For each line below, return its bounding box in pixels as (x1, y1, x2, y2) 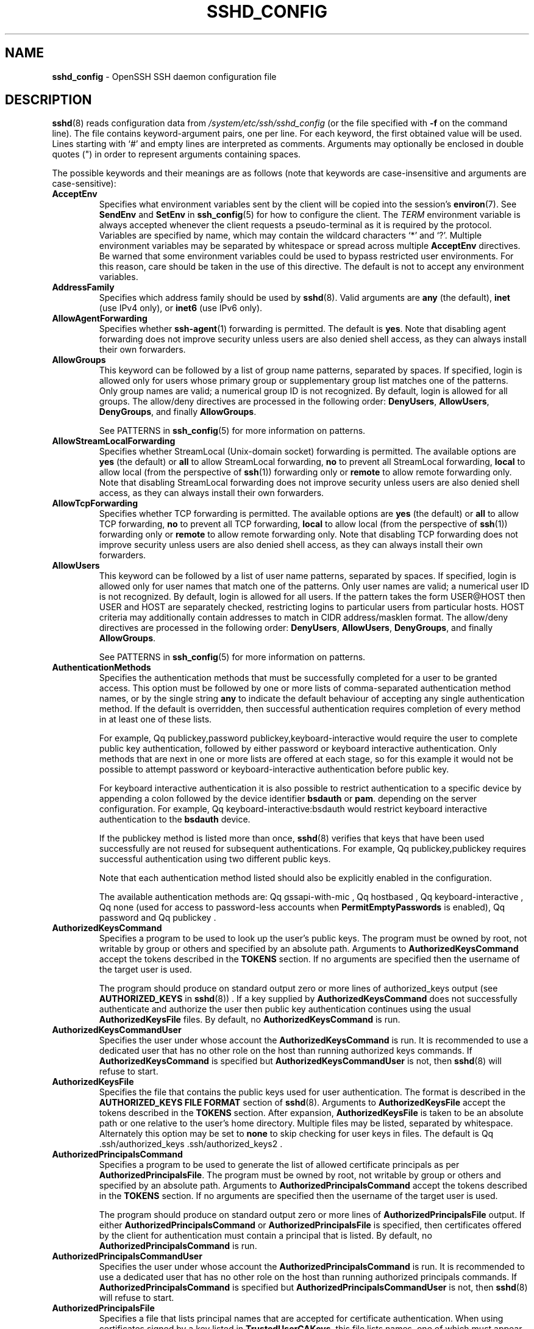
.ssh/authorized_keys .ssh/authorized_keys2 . (99, 1139, 283, 1150)
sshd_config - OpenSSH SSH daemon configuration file (52, 71, 277, 82)
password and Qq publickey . (99, 912, 216, 923)
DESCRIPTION (5, 92, 92, 108)
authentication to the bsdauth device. (99, 814, 251, 825)
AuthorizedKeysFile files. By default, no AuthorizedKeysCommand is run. (99, 1014, 400, 1025)
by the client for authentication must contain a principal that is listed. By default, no (99, 1230, 432, 1241)
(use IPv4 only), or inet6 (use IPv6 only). (99, 303, 263, 314)
